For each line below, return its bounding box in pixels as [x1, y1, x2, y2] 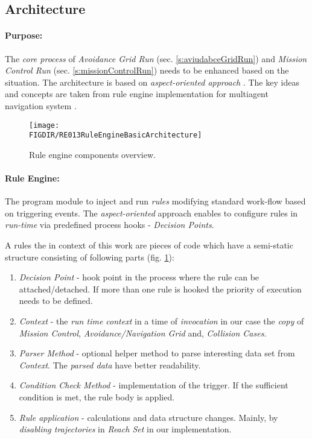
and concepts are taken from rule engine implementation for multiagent [5, 87, 269, 100]
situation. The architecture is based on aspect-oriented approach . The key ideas [5, 75, 299, 88]
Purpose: [5, 29, 43, 42]
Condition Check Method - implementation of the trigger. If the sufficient [19, 379, 288, 391]
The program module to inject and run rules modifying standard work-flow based [5, 195, 306, 207]
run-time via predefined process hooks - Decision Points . [5, 218, 214, 231]
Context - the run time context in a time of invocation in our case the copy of [19, 315, 304, 327]
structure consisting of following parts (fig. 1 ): [5, 250, 174, 263]
